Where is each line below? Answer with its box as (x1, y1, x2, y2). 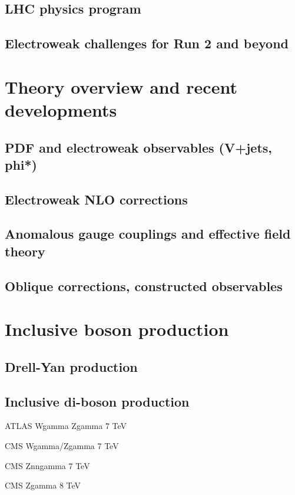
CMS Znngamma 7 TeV (5, 459, 90, 471)
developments (5, 97, 117, 121)
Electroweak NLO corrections (5, 190, 188, 208)
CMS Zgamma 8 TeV (5, 479, 81, 491)
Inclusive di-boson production (5, 392, 190, 410)
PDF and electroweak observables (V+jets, (5, 138, 272, 156)
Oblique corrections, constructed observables (5, 276, 283, 295)
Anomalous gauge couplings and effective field (5, 225, 291, 243)
